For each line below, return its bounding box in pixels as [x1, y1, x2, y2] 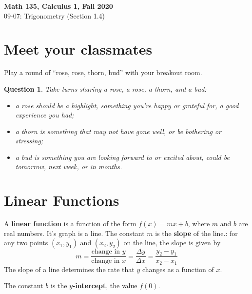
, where [188, 218, 210, 229]
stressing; [15, 136, 43, 146]
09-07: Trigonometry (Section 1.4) [4, 10, 105, 20]
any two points [4, 237, 48, 248]
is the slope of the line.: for [155, 228, 238, 238]
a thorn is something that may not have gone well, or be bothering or [15, 126, 222, 136]
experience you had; [15, 110, 74, 120]
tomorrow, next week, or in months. [15, 161, 122, 172]
